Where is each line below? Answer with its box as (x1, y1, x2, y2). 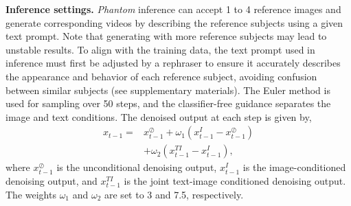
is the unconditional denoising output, (56, 160, 217, 174)
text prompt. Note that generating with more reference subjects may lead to (5, 29, 327, 43)
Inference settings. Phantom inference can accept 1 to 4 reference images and (5, 2, 341, 16)
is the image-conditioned (242, 160, 346, 174)
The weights (5, 187, 56, 201)
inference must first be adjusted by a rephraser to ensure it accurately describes (5, 56, 341, 70)
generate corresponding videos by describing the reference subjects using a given (5, 15, 343, 30)
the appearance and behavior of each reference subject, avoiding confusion (5, 69, 317, 83)
